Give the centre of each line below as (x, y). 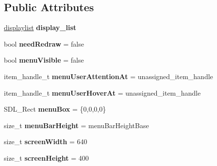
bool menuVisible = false (44, 60)
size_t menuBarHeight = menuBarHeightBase (76, 125)
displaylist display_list (40, 27)
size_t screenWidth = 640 (46, 141)
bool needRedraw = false (44, 43)
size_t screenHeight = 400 (46, 158)
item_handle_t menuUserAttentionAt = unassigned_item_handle (108, 76)
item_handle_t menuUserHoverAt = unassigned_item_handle (102, 92)
